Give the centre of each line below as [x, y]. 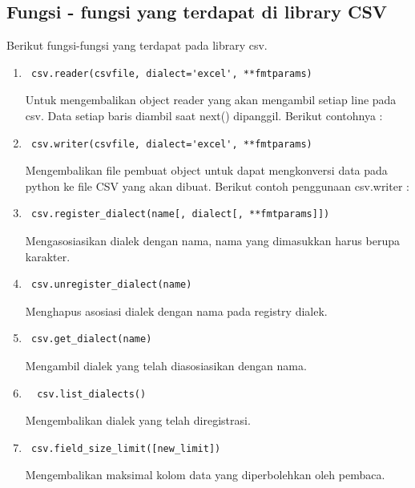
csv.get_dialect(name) [91, 339]
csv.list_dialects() [92, 394]
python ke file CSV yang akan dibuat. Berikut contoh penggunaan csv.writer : [217, 186]
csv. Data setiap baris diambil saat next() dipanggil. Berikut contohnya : [204, 115]
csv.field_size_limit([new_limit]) [126, 448]
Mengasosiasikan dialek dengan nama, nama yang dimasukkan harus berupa [212, 240]
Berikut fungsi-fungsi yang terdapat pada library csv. [137, 45]
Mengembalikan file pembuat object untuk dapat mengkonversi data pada [206, 170]
